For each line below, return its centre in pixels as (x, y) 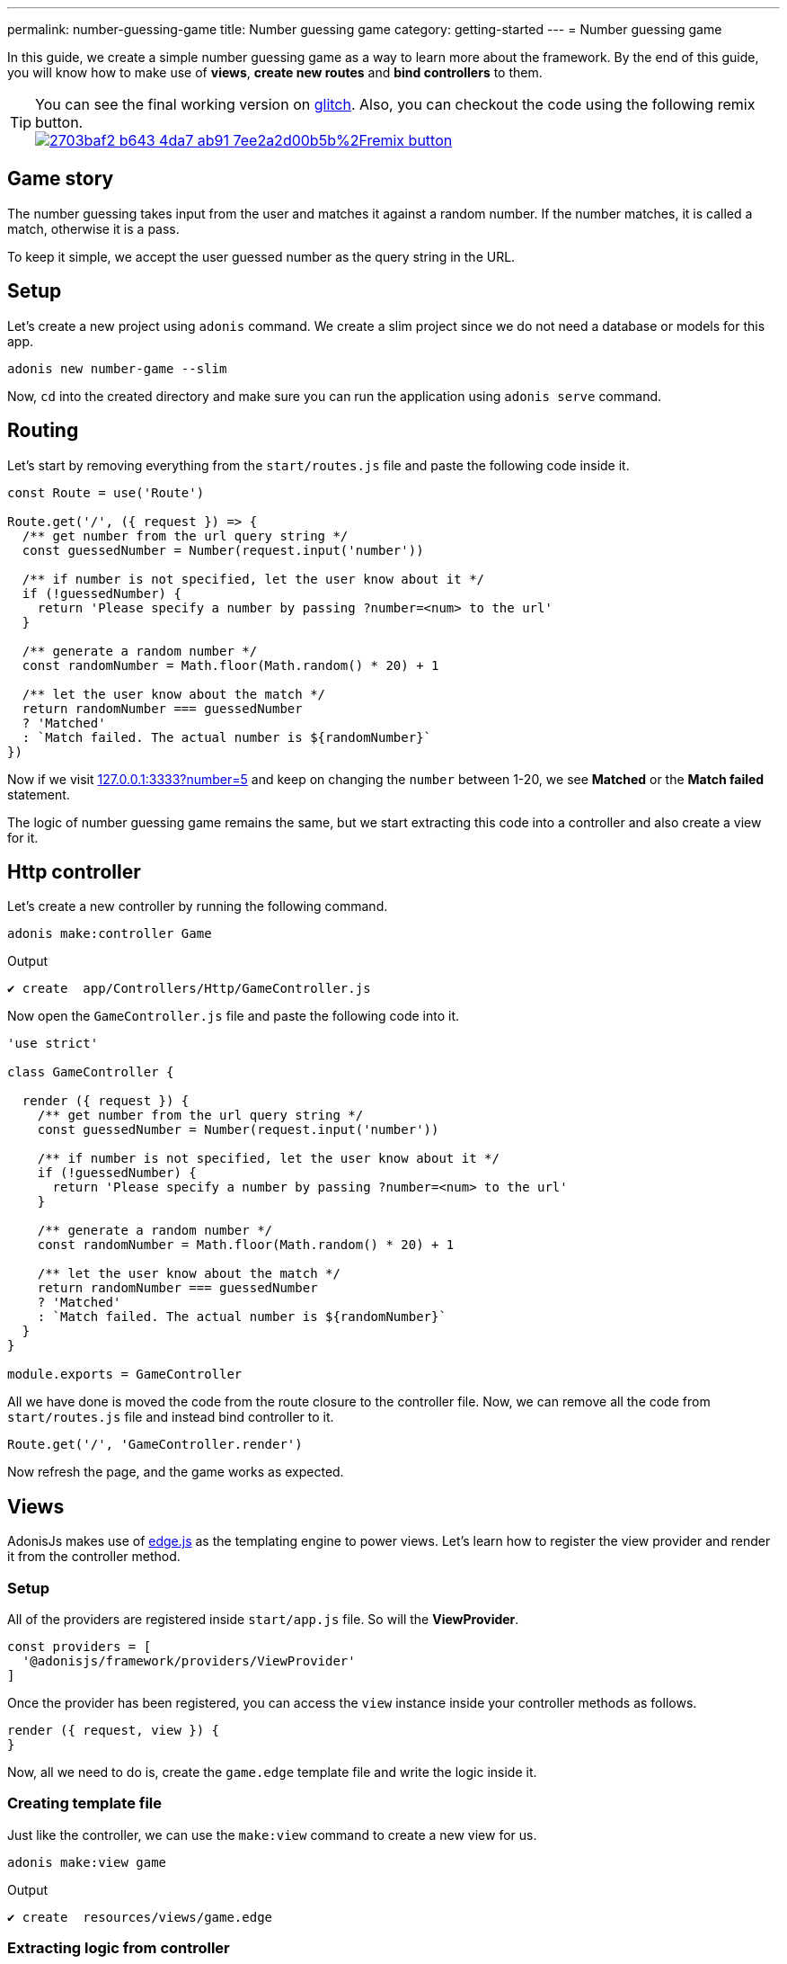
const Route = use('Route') (106, 492)
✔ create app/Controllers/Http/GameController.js (189, 989)
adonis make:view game (87, 1862)
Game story (61, 179)
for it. (23, 837)
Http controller (74, 871)
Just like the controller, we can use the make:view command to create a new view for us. (272, 1835)
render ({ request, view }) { (114, 1730)
